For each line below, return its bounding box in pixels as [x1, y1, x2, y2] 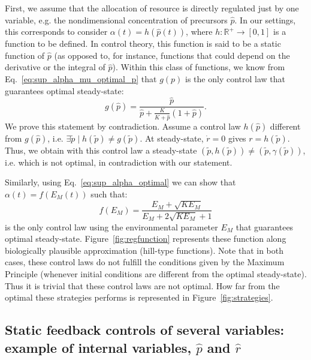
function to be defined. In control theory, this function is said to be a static [5, 37, 281, 50]
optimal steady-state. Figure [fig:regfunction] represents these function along [5, 232, 286, 245]
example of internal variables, [5, 338, 192, 356]
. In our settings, [234, 13, 296, 26]
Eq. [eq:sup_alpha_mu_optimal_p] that [5, 72, 157, 85]
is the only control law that [185, 72, 285, 85]
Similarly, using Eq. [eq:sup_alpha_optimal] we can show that [5, 176, 236, 188]
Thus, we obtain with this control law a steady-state [5, 143, 197, 156]
